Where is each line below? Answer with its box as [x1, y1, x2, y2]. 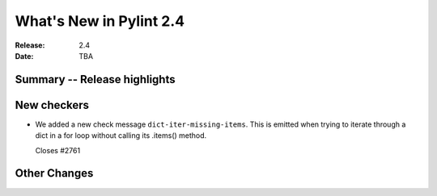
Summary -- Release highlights [15, 73, 176, 86]
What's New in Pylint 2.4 [15, 12, 185, 30]
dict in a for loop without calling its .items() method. [35, 131, 207, 140]
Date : [15, 51, 34, 60]
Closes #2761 [35, 145, 81, 155]
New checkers [15, 98, 89, 112]
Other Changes [15, 166, 94, 181]
